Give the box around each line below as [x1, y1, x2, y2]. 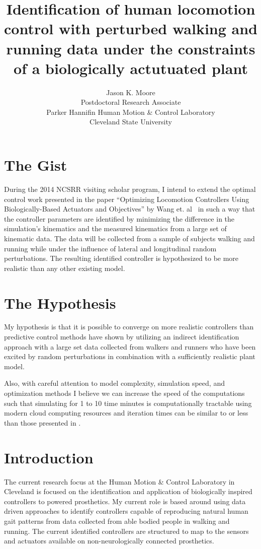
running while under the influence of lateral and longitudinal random [4, 243, 217, 253]
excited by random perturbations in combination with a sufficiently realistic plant [4, 351, 255, 362]
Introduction [4, 447, 94, 467]
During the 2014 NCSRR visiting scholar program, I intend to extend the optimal [4, 184, 256, 194]
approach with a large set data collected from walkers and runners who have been [4, 341, 256, 352]
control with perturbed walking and [4, 18, 257, 39]
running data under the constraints [6, 38, 255, 58]
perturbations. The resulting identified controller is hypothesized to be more [4, 253, 239, 263]
